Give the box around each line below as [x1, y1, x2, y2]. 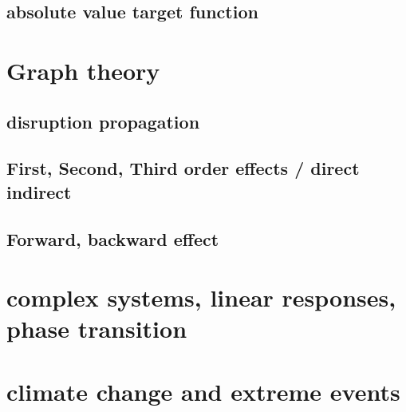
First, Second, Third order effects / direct [6, 156, 360, 180]
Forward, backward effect [6, 226, 219, 251]
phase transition [6, 312, 187, 345]
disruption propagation [6, 109, 200, 133]
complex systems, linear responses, [6, 281, 396, 314]
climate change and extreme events [6, 374, 400, 407]
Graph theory [6, 53, 160, 86]
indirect [6, 179, 72, 204]
